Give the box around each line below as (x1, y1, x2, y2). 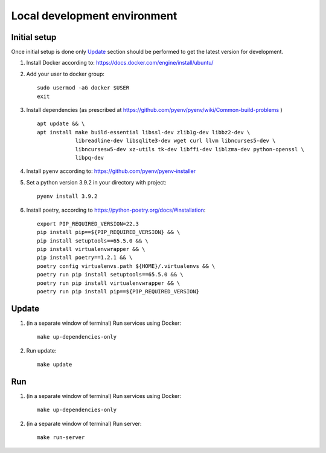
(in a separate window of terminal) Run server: (26, 420, 142, 427)
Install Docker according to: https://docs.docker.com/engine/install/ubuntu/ (26, 59, 214, 67)
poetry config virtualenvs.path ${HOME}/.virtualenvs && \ (37, 262, 216, 269)
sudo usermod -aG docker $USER (37, 85, 130, 91)
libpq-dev (75, 154, 104, 161)
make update (37, 361, 72, 368)
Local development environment (11, 9, 177, 22)
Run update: (26, 347, 57, 354)
